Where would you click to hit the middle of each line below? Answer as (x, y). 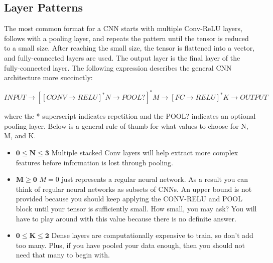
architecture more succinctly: (48, 77)
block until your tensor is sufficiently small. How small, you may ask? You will (136, 209)
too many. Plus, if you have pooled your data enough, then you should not (130, 245)
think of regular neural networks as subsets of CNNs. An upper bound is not (134, 189)
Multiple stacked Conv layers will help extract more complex (145, 153)
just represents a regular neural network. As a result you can (155, 179)
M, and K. (20, 136)
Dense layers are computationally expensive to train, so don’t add (152, 235)
